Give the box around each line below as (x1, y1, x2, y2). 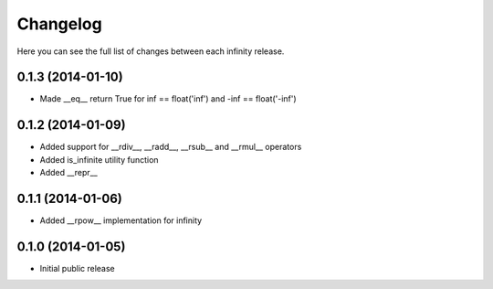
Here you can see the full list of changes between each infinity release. (16, 46, 285, 57)
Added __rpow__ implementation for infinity (39, 215, 203, 226)
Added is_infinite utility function (39, 154, 159, 165)
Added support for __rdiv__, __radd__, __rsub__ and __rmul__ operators (39, 142, 302, 153)
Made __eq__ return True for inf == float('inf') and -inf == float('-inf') (39, 93, 297, 104)
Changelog (16, 14, 102, 34)
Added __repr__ (39, 167, 98, 178)
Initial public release (39, 262, 116, 273)
